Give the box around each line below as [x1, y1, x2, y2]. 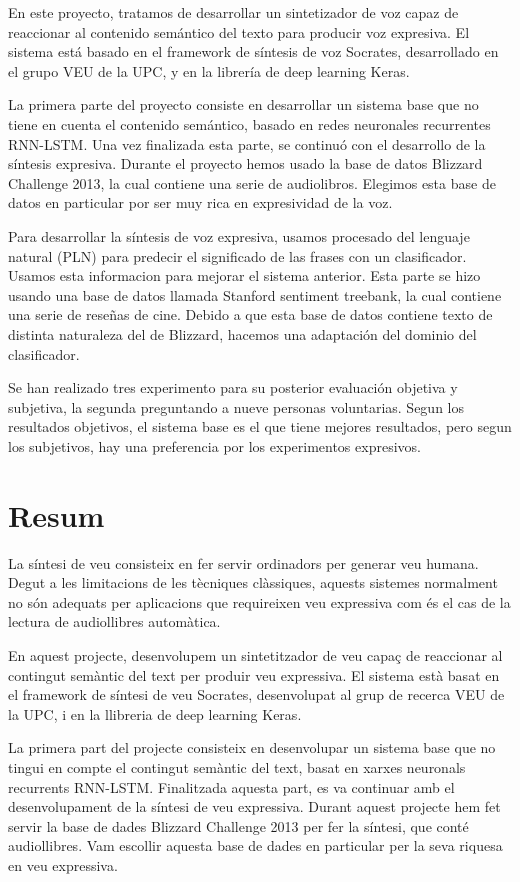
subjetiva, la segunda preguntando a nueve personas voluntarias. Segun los [8, 396, 465, 417]
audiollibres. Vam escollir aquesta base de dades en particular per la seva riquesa [8, 835, 503, 856]
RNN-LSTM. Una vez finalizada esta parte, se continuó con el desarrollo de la [8, 133, 486, 154]
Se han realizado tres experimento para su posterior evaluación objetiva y [8, 377, 458, 398]
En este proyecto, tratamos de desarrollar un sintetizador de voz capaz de [8, 2, 459, 22]
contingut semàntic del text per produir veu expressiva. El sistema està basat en [8, 664, 500, 685]
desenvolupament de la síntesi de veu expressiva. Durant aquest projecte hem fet [8, 796, 501, 817]
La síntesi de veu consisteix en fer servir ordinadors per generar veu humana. [8, 552, 479, 573]
